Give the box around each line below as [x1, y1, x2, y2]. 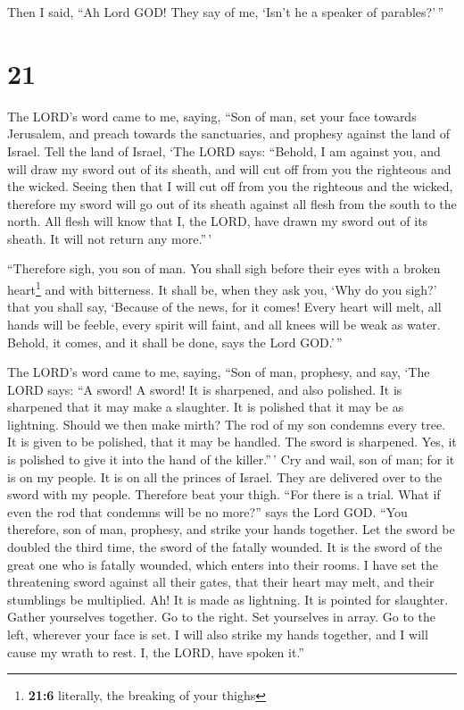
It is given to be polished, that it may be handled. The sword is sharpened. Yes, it [7, 432, 457, 451]
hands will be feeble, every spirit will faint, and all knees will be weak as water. [7, 314, 441, 333]
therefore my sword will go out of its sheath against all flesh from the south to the [7, 194, 457, 213]
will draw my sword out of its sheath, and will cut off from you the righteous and [7, 159, 452, 178]
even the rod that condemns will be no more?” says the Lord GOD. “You [7, 502, 408, 521]
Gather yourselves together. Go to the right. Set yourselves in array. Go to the [7, 607, 435, 626]
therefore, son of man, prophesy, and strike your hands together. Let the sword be [7, 520, 455, 539]
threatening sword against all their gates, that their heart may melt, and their [7, 572, 435, 591]
